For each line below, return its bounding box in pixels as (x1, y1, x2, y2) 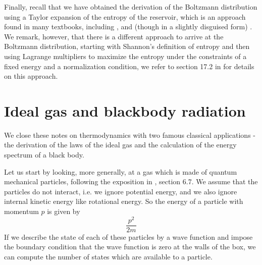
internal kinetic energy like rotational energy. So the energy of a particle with (4, 196, 243, 206)
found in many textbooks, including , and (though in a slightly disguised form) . (4, 21, 252, 32)
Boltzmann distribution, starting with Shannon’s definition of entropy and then (4, 41, 250, 51)
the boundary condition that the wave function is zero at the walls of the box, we (4, 241, 256, 252)
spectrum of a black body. (4, 149, 84, 160)
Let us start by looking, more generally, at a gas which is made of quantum (4, 166, 237, 177)
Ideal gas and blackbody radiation (4, 100, 246, 121)
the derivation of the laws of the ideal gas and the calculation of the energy (4, 139, 237, 150)
